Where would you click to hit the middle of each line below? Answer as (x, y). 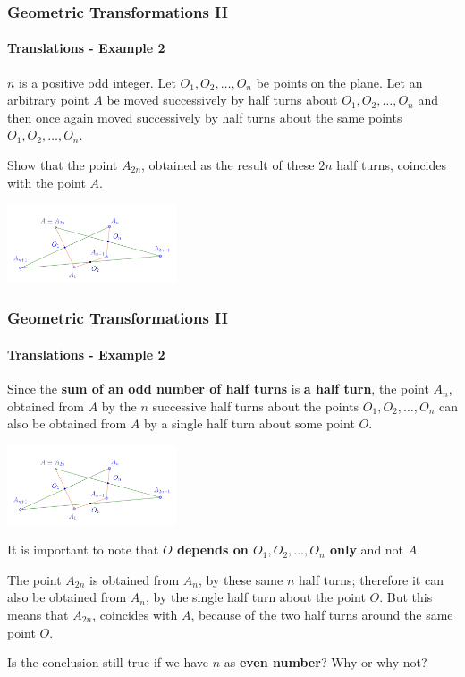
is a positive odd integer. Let (97, 82)
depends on (213, 550)
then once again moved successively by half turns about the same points (205, 117)
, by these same (241, 579)
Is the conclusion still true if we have (108, 662)
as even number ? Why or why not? (325, 662)
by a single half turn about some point (249, 423)
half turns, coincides (392, 165)
